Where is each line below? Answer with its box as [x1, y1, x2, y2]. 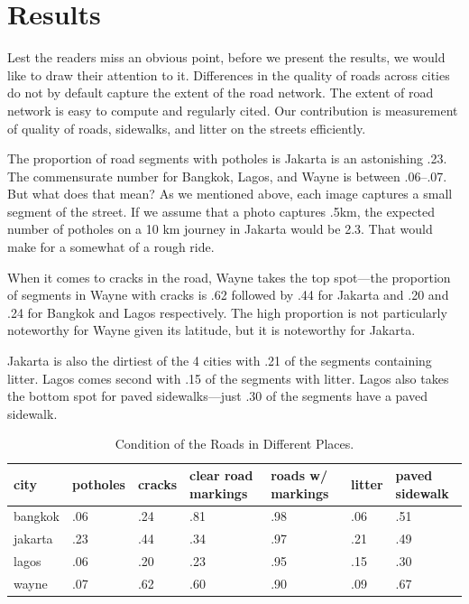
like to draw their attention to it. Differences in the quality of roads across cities [7, 65, 450, 84]
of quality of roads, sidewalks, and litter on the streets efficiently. [7, 118, 366, 137]
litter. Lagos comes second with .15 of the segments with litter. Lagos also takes [7, 368, 449, 387]
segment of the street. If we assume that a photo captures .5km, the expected [7, 201, 436, 220]
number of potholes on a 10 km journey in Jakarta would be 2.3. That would [7, 219, 433, 238]
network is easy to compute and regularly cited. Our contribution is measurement [7, 100, 458, 119]
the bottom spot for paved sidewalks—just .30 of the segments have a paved [7, 386, 428, 405]
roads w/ [271, 466, 328, 484]
